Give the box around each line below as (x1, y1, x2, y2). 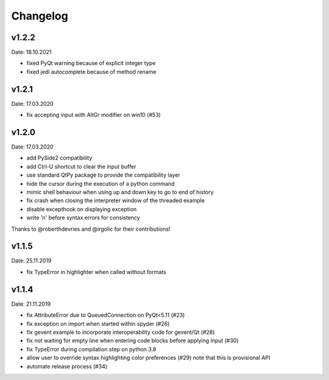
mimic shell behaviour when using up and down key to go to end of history (26, 189, 214, 195)
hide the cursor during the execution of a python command (26, 180, 175, 187)
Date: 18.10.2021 (11, 49, 52, 56)
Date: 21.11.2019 (11, 300, 51, 308)
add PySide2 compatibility (26, 154, 93, 161)
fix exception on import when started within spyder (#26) (26, 320, 170, 327)
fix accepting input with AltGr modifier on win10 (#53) (26, 111, 161, 119)
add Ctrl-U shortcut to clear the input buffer (26, 163, 136, 170)
